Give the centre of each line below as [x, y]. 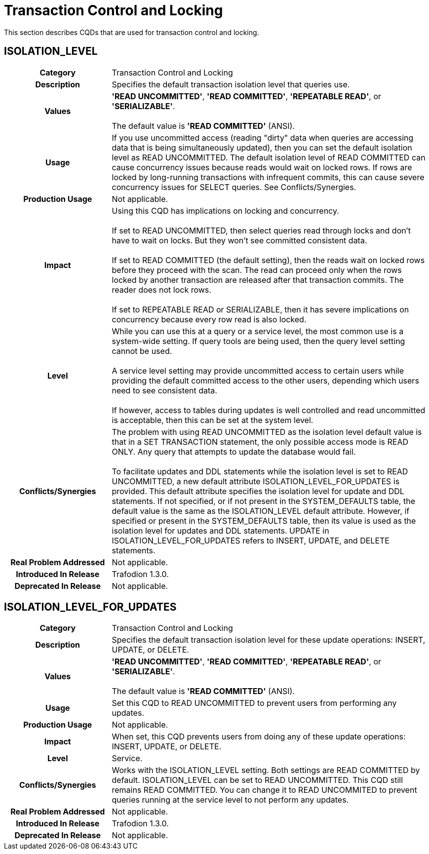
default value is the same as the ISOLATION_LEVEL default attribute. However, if [261, 511]
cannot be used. [142, 351]
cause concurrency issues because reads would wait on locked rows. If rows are [262, 167]
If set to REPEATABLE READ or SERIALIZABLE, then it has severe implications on [260, 309]
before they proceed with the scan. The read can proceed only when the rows [257, 270]
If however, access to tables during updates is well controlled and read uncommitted [269, 410]
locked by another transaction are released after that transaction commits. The [258, 280]
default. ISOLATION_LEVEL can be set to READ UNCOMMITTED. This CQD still [257, 780]
